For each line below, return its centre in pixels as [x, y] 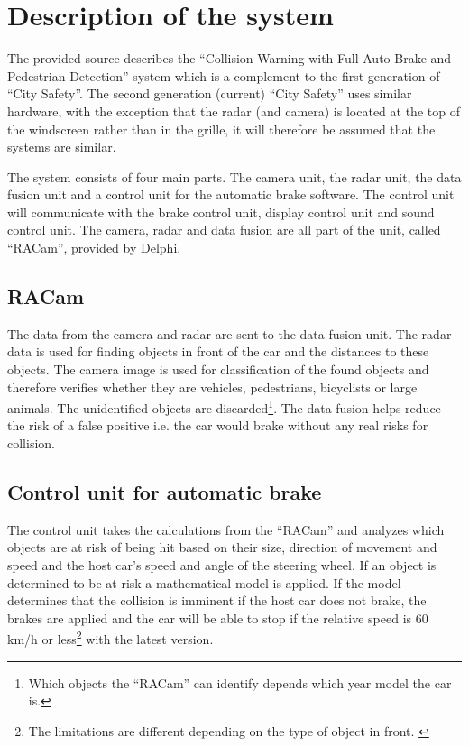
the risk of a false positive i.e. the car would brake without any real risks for [218, 425]
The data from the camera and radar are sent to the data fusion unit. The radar [230, 333]
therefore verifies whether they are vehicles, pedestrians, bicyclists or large [212, 387]
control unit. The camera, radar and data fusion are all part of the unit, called [224, 230]
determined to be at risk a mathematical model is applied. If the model [204, 582]
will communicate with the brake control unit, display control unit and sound [221, 212]
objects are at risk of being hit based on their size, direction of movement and [222, 547]
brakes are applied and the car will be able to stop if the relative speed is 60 [218, 617]
